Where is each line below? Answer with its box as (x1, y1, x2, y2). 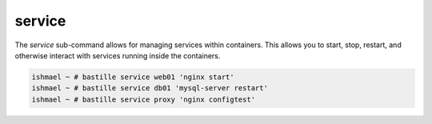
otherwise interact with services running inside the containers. (14, 50, 221, 60)
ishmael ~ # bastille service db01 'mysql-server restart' (31, 84, 268, 93)
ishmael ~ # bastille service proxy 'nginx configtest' (31, 94, 256, 104)
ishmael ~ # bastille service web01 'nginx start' (31, 72, 235, 82)
